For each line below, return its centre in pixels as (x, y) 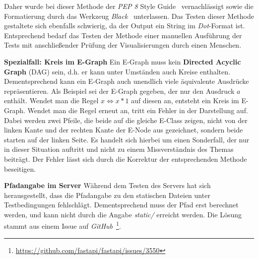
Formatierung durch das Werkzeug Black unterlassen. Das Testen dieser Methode (129, 16)
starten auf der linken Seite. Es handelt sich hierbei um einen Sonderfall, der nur (127, 139)
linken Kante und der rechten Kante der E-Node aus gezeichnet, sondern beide (124, 130)
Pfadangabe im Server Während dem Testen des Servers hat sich (107, 185)
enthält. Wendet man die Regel (51, 100)
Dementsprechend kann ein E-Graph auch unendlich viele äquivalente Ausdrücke (127, 81)
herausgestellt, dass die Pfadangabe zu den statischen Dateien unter (107, 195)
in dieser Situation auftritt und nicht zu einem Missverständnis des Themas (119, 149)
